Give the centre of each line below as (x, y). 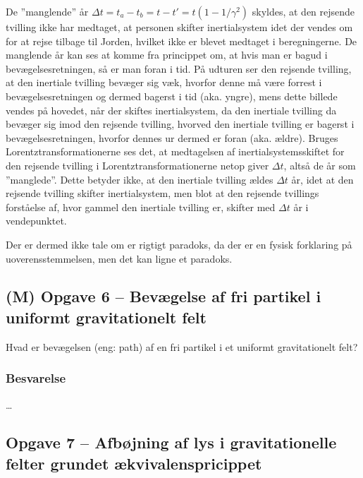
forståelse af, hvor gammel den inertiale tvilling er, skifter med (141, 207)
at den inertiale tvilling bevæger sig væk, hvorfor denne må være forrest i (164, 82)
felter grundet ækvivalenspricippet (134, 463)
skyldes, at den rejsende (303, 11)
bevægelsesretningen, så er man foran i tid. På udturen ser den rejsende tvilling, (179, 68)
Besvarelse (36, 378)
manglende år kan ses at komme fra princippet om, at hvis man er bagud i (167, 55)
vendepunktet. (36, 221)
